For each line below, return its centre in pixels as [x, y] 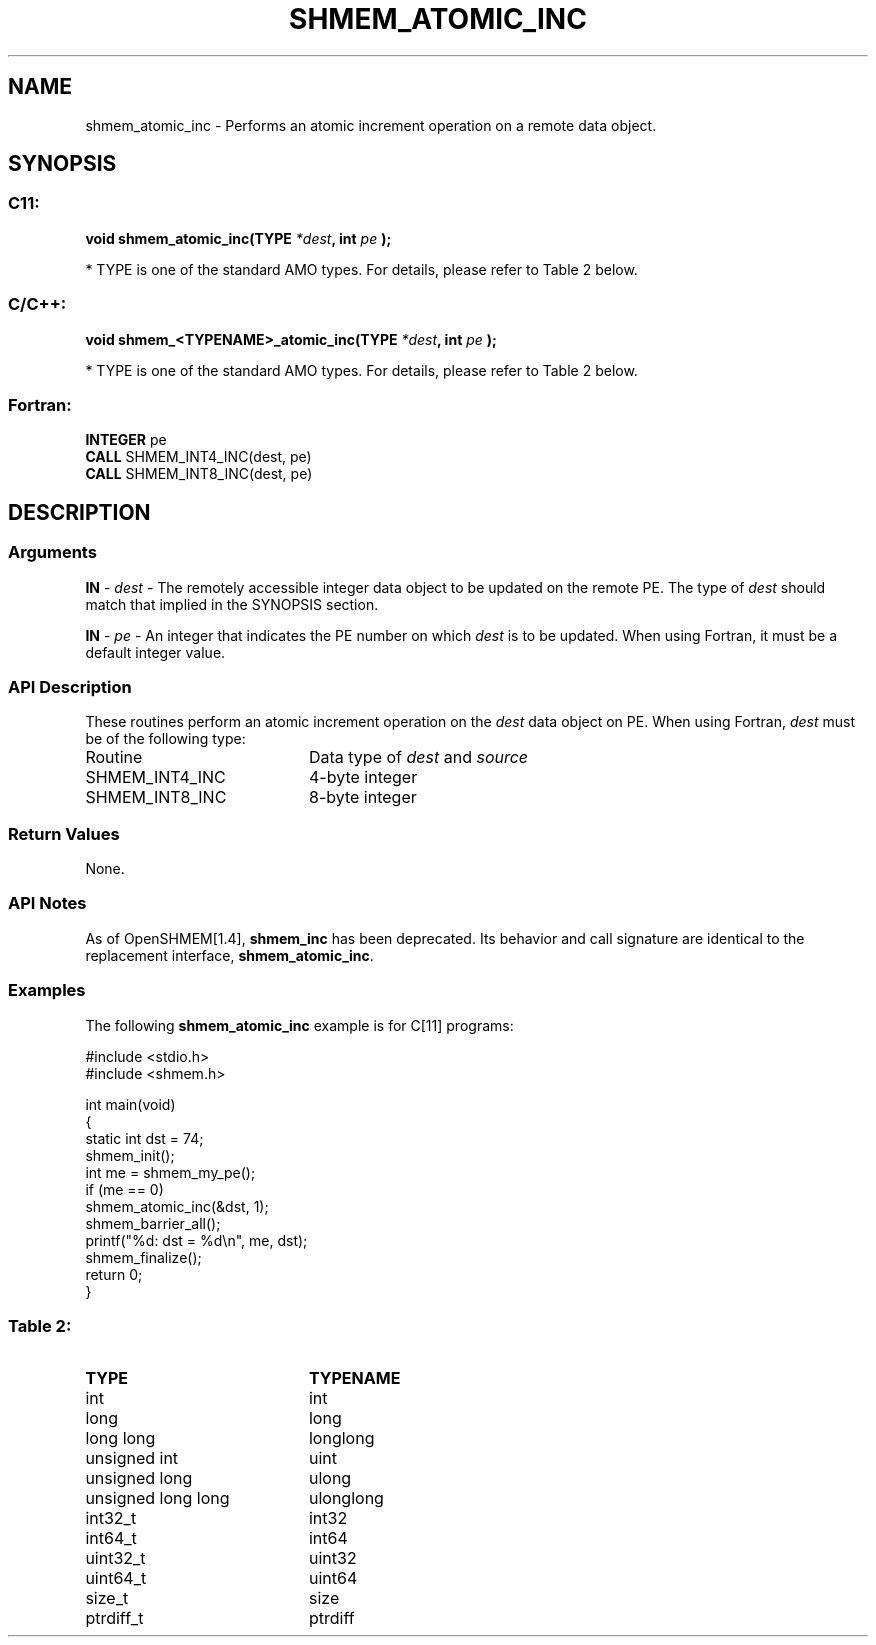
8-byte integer [362, 797]
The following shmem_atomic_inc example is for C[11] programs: [299, 1025]
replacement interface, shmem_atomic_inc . [229, 955]
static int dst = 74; [144, 1138]
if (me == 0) [124, 1189]
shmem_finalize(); [143, 1257]
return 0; [114, 1274]
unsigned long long [157, 1498]
